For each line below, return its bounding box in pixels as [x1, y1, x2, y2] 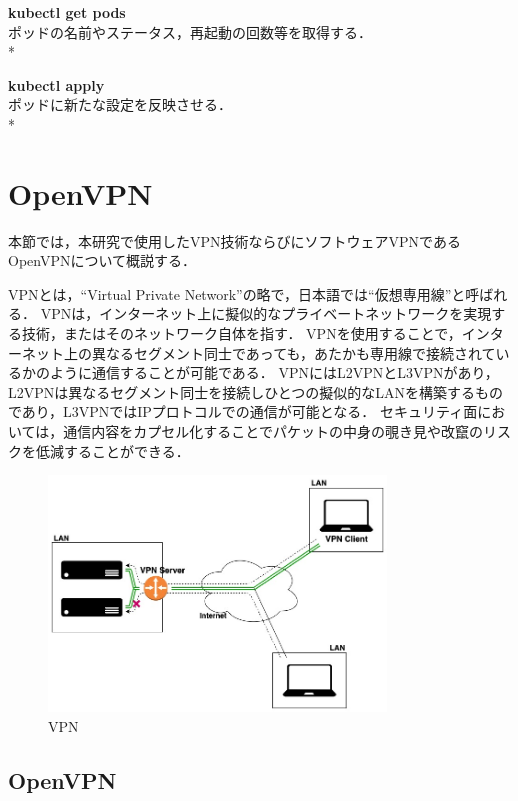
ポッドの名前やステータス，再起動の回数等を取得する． [8, 21, 372, 42]
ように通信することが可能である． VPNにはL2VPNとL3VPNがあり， [49, 362, 499, 383]
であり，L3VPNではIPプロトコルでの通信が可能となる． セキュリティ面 [8, 401, 478, 422]
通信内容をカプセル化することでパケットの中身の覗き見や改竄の [63, 421, 483, 442]
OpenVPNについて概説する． [8, 250, 197, 271]
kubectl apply [8, 74, 105, 95]
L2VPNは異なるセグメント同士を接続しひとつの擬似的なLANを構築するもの [8, 381, 504, 402]
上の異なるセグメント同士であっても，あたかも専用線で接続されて [63, 342, 496, 363]
